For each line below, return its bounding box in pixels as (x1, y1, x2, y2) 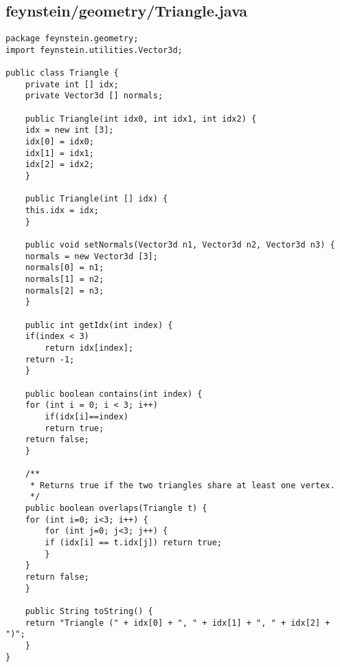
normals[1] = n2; (25, 274, 104, 284)
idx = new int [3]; (25, 125, 114, 135)
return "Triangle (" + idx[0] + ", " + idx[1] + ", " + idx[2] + (25, 617, 330, 628)
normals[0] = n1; (25, 263, 104, 273)
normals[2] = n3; (25, 285, 104, 296)
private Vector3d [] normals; (25, 91, 163, 101)
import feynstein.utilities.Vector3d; (5, 45, 183, 55)
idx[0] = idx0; (25, 137, 94, 147)
